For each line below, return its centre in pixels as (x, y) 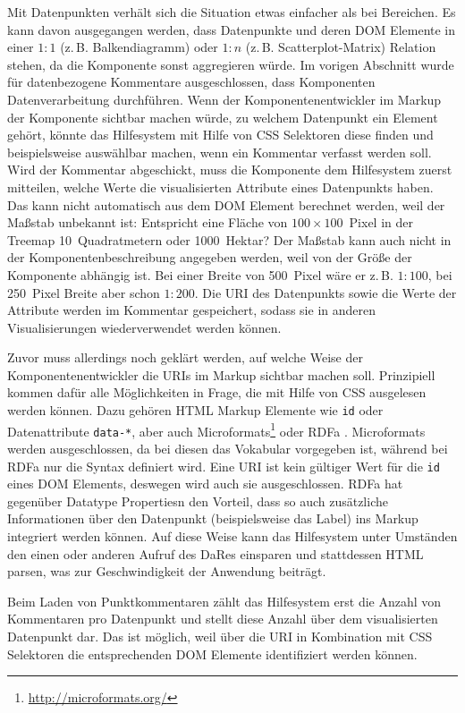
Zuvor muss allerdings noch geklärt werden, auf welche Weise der (185, 357)
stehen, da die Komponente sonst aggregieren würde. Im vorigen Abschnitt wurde (231, 64)
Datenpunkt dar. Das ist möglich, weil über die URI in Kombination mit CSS (220, 637)
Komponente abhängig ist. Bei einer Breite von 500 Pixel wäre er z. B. (200, 274)
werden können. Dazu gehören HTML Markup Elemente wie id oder (195, 410)
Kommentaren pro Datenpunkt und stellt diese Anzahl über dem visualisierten (223, 619)
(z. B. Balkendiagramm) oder (139, 47)
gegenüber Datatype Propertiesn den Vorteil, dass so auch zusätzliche (198, 501)
